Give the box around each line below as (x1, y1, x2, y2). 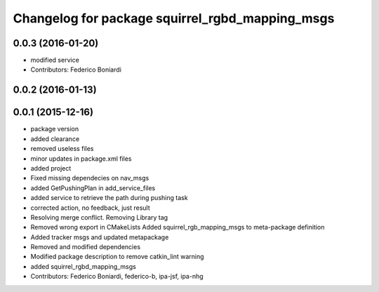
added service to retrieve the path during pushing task (30, 194, 189, 202)
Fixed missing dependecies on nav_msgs (30, 174, 149, 182)
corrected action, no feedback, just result (30, 204, 150, 212)
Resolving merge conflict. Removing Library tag (30, 213, 168, 221)
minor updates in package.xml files (30, 154, 132, 163)
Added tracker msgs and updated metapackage (30, 232, 169, 241)
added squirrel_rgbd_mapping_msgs (30, 262, 136, 270)
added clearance (30, 134, 80, 143)
